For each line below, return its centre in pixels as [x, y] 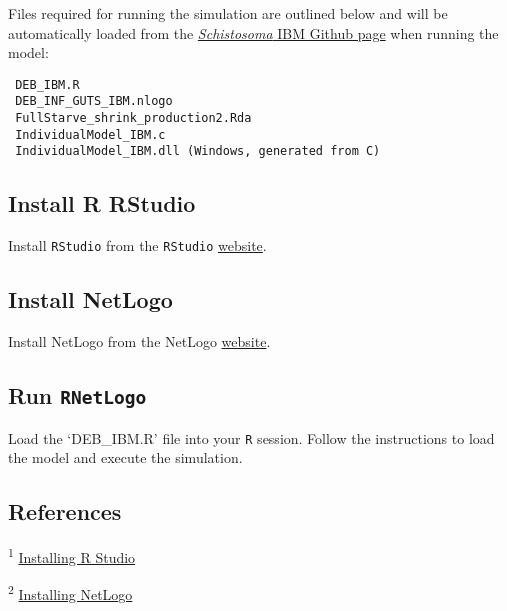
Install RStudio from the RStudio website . [137, 245]
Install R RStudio [102, 203]
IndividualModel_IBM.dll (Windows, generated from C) [198, 151]
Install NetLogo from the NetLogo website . [139, 341]
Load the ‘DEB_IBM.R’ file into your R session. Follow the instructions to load [251, 437]
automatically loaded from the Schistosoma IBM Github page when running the [253, 32]
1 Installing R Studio [72, 555]
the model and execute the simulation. [125, 457]
